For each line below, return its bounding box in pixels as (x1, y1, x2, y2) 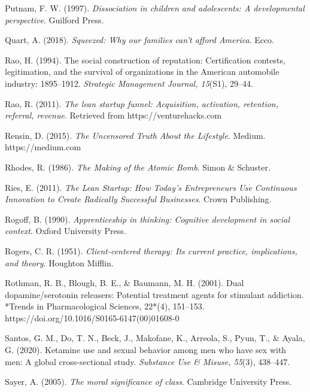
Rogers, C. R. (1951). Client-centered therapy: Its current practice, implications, (5, 244, 297, 257)
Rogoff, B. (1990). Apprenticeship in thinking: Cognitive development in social (5, 212, 290, 225)
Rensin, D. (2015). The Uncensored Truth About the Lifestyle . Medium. (5, 129, 266, 141)
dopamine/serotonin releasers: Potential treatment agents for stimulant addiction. (5, 288, 304, 300)
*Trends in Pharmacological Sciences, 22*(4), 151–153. (5, 300, 205, 312)
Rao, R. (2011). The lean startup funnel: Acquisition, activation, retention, (5, 97, 279, 110)
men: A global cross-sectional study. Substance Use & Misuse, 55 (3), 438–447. (5, 355, 290, 367)
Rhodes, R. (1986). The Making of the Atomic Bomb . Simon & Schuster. (5, 160, 271, 173)
